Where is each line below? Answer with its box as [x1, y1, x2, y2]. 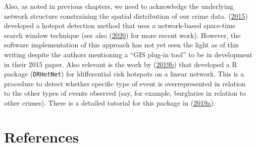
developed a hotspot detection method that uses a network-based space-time [4, 20, 236, 31]
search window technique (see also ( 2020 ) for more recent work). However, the [4, 30, 241, 40]
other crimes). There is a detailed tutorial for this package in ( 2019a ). [4, 98, 216, 108]
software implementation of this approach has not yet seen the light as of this [4, 39, 239, 50]
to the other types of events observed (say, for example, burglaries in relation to [4, 88, 246, 98]
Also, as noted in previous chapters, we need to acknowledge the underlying [4, 1, 234, 11]
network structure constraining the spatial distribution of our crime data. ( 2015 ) [4, 10, 248, 21]
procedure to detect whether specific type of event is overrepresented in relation [4, 78, 246, 88]
